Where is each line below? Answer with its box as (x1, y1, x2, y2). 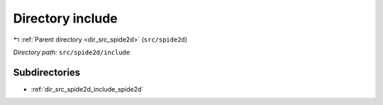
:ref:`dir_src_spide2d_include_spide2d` (30, 85, 144, 93)
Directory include (13, 11, 118, 26)
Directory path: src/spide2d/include (13, 48, 131, 56)
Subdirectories (13, 66, 81, 78)
